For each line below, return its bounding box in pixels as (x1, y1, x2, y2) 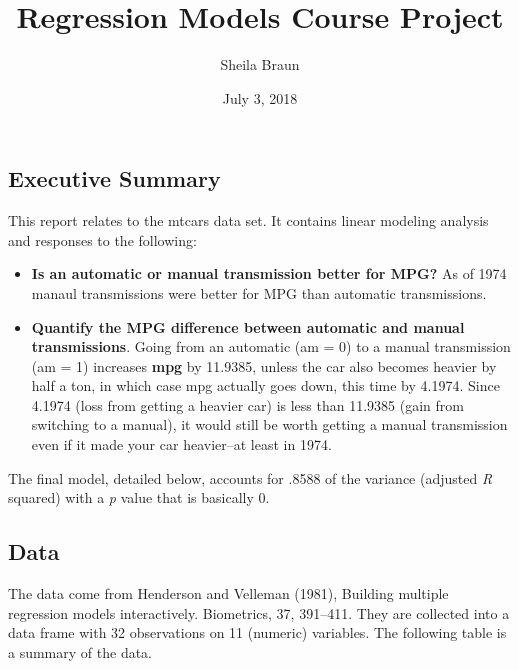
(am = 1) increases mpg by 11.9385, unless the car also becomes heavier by (31, 355, 497, 376)
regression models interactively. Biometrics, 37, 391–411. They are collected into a (8, 602, 510, 623)
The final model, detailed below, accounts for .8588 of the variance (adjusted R (8, 467, 493, 488)
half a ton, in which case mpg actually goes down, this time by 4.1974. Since (31, 375, 500, 396)
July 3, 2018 (222, 87, 298, 108)
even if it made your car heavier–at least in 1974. (31, 434, 332, 455)
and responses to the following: (8, 229, 197, 250)
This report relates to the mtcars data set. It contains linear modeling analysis (8, 210, 489, 231)
